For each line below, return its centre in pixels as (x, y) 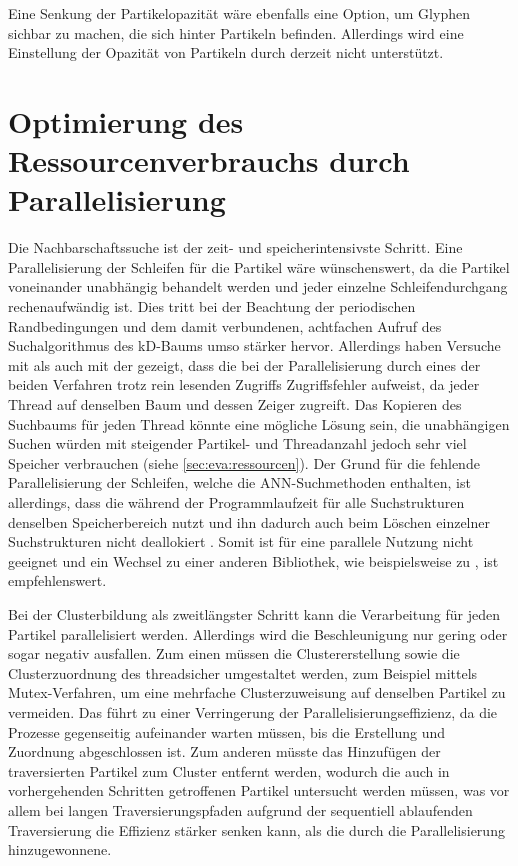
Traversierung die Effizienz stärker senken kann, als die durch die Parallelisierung (256, 829)
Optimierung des (126, 120)
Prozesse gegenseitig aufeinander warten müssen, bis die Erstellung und (227, 731)
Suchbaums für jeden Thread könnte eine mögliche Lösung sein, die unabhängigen (259, 423)
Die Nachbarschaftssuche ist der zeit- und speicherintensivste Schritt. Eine (235, 247)
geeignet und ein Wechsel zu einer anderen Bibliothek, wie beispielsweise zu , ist (253, 560)
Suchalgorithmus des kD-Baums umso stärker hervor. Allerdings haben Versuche (254, 345)
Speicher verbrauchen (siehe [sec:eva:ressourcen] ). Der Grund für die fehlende (244, 462)
